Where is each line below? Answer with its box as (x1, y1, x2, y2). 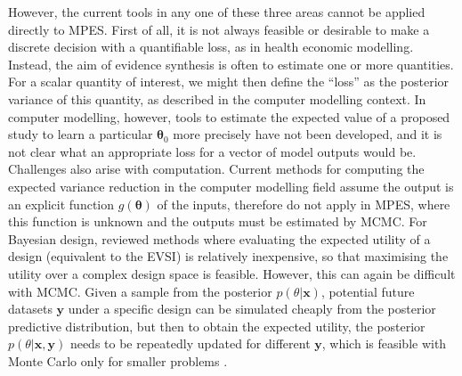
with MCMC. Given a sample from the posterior (8, 282, 272, 300)
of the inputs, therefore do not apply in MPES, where (157, 194, 450, 213)
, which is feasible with (321, 334, 447, 353)
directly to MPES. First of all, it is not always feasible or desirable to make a (8, 20, 430, 38)
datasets (8, 299, 53, 318)
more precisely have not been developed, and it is (173, 125, 442, 143)
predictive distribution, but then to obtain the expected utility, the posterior (8, 316, 426, 335)
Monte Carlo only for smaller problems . (8, 351, 228, 370)
